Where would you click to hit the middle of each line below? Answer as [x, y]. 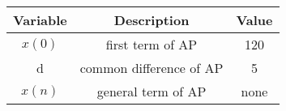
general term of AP [152, 91]
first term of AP [152, 44]
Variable [40, 20]
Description [152, 20]
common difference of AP [152, 68]
